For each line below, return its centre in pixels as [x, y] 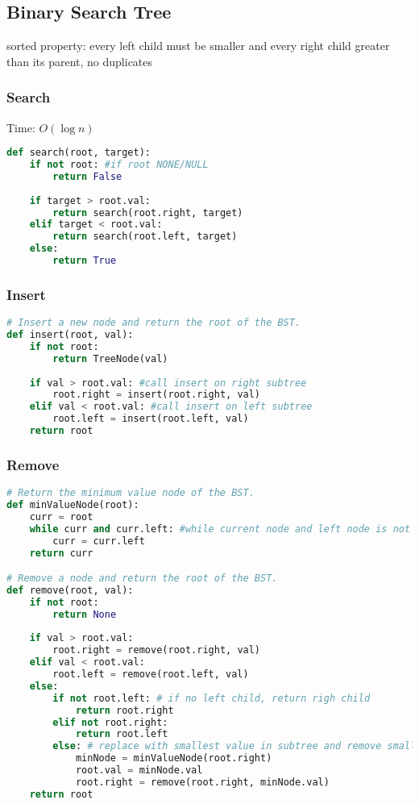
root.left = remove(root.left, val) [151, 675]
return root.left [122, 734]
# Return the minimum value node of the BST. [131, 493]
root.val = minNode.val [139, 771]
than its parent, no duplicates [80, 61]
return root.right [124, 710]
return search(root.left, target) [145, 237]
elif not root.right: [110, 722]
